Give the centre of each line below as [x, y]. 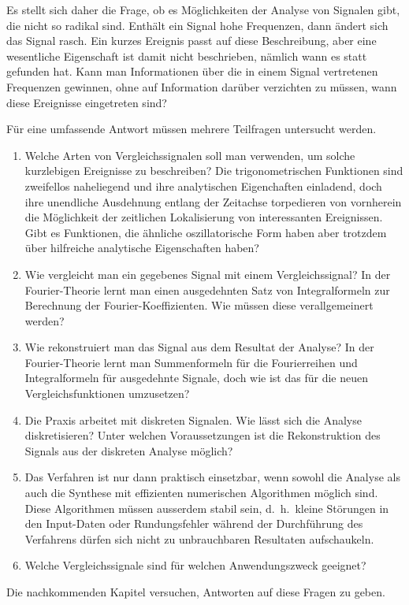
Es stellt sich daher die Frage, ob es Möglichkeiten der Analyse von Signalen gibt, [203, 9]
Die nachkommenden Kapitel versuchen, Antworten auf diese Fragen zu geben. [196, 592]
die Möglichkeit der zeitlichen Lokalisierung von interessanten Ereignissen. [204, 217]
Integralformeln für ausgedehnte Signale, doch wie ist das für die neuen [196, 378]
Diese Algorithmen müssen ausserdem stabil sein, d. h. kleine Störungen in [207, 508]
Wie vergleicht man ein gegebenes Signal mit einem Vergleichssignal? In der [208, 274]
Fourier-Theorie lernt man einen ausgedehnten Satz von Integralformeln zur [207, 290]
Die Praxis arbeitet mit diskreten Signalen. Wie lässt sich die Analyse [193, 419]
